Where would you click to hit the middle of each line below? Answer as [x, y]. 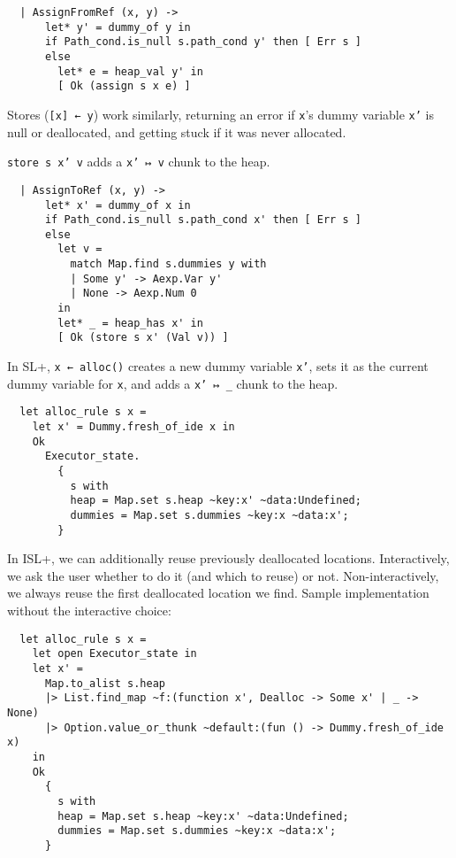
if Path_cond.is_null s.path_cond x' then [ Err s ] [203, 220]
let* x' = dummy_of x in [118, 205]
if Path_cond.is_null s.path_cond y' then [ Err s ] [203, 42]
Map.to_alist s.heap [105, 683]
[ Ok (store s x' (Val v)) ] [143, 338]
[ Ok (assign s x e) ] [124, 86]
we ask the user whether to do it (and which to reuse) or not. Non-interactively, [223, 575]
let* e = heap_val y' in [130, 71]
